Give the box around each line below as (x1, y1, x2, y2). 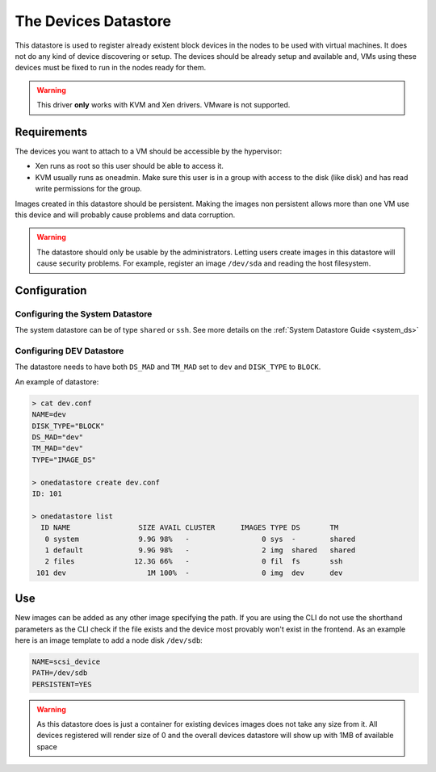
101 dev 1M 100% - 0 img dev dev (36, 568, 343, 577)
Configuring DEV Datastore (15, 346, 124, 357)
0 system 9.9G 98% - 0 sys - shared (44, 534, 356, 543)
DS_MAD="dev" (31, 432, 84, 442)
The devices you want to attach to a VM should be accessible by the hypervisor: (15, 146, 283, 157)
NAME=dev (31, 410, 67, 419)
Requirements (15, 125, 88, 139)
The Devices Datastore (15, 12, 172, 30)
